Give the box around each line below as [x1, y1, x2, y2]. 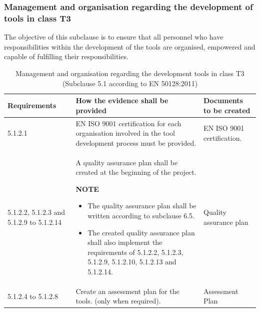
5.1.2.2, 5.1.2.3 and [7, 206, 65, 217]
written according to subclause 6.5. [87, 210, 194, 220]
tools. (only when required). [75, 295, 161, 306]
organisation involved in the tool [75, 128, 175, 138]
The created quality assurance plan [87, 227, 195, 237]
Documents [203, 95, 243, 106]
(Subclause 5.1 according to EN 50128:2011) [62, 78, 198, 88]
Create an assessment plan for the [75, 285, 179, 296]
